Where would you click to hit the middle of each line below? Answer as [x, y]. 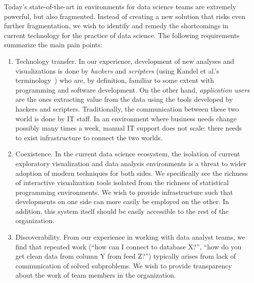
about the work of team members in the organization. [96, 275]
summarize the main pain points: [53, 45]
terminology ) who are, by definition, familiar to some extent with [115, 80]
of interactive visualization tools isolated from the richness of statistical [122, 182]
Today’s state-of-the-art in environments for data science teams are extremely [120, 6]
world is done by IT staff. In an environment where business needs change [126, 118]
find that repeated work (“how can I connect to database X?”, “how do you [128, 246]
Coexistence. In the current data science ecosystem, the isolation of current [128, 154]
